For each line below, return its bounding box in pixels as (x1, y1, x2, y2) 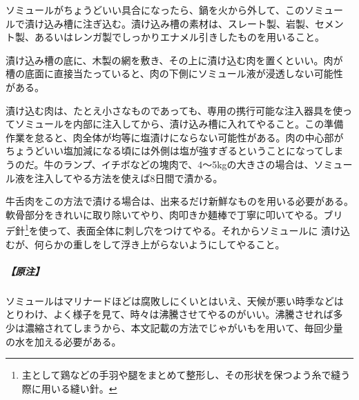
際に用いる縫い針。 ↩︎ (21, 381, 117, 395)
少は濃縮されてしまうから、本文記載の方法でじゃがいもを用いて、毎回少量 (6, 320, 343, 334)
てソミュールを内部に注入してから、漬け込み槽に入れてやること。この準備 (6, 117, 344, 131)
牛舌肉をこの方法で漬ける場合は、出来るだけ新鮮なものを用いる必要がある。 (6, 194, 353, 208)
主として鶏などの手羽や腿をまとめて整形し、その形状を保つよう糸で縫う (21, 368, 351, 382)
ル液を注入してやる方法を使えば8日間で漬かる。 (6, 170, 223, 185)
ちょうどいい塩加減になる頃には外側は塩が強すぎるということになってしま (6, 143, 344, 158)
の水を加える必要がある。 (6, 334, 122, 348)
